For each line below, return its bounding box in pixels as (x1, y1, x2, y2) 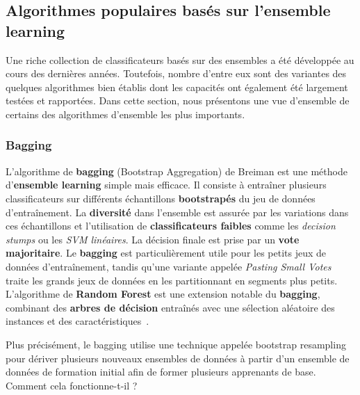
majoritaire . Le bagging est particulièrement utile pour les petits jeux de (6, 245, 327, 260)
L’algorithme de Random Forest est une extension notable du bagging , (6, 287, 320, 301)
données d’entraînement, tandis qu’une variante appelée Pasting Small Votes (6, 259, 332, 273)
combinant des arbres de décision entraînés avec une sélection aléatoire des (6, 300, 335, 314)
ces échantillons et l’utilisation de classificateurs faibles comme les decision (6, 218, 336, 233)
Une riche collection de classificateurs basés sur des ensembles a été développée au (6, 52, 354, 67)
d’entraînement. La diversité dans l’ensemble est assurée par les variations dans (6, 204, 349, 219)
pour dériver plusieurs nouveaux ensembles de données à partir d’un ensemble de (6, 350, 350, 365)
